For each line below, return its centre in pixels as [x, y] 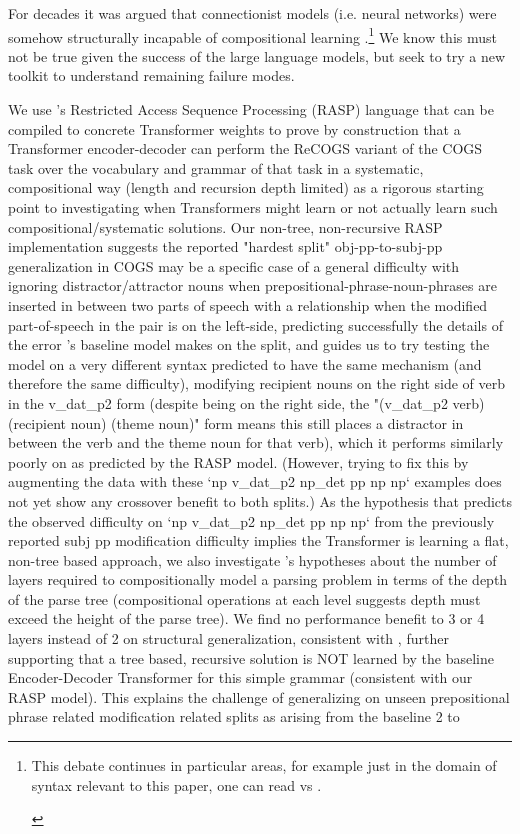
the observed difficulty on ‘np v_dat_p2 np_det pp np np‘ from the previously [251, 520]
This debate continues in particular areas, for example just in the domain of [264, 765]
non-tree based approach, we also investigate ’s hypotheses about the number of [252, 559]
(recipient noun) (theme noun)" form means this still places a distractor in [236, 422]
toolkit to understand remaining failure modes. [151, 75]
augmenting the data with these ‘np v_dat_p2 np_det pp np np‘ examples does [255, 481]
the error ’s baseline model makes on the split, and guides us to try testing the [249, 344]
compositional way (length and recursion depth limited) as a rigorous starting [246, 187]
